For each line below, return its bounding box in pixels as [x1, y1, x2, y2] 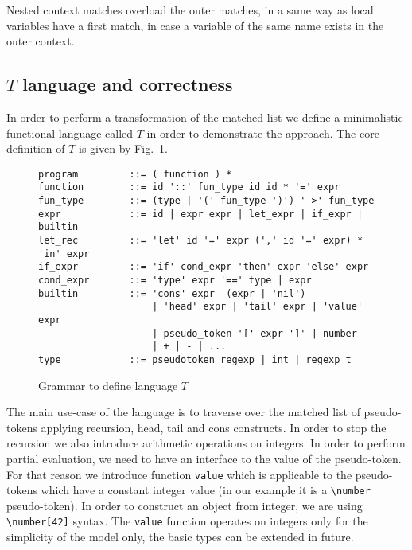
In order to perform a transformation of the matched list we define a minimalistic [6, 108, 403, 125]
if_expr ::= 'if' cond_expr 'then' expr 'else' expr [38, 261, 369, 273]
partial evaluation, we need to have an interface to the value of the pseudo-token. [6, 450, 402, 466]
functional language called [6, 124, 134, 141]
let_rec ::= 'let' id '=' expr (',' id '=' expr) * [38, 235, 363, 247]
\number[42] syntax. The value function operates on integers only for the [6, 513, 368, 529]
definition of [6, 140, 65, 157]
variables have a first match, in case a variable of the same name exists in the [6, 17, 384, 33]
